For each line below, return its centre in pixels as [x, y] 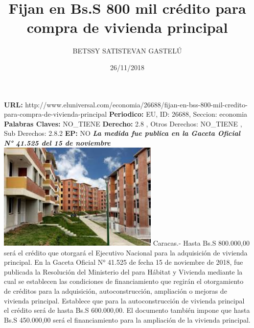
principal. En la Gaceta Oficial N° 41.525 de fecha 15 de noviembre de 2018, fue [124, 262]
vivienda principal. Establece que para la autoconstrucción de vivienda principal [124, 300]
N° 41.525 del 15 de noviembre [57, 142]
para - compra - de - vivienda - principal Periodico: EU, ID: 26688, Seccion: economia [126, 114]
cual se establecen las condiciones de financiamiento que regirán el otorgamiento [124, 281]
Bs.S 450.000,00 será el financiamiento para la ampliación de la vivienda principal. [127, 319]
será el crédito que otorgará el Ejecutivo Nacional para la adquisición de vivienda [126, 252]
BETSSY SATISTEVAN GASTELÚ [127, 51]
